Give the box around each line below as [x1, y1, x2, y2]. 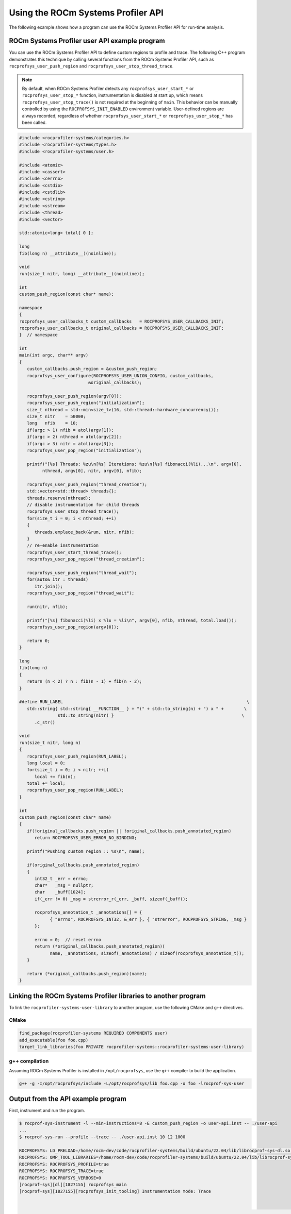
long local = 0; [27, 760, 65, 766]
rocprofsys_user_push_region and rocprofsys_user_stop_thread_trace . [9, 63, 174, 69]
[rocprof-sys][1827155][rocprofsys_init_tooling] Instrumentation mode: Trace [19, 1189, 211, 1194]
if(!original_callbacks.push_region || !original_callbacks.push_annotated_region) [27, 828, 232, 834]
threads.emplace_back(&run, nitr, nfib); [34, 529, 134, 535]
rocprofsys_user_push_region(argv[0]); [27, 393, 122, 399]
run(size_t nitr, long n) [19, 740, 81, 745]
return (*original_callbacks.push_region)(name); [27, 971, 147, 976]
